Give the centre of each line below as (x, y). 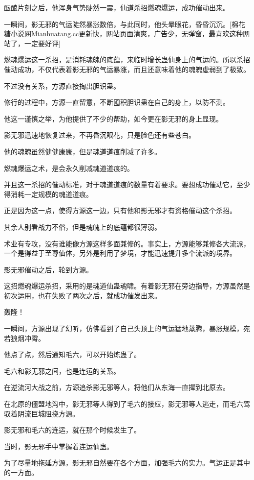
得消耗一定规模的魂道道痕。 (48, 194)
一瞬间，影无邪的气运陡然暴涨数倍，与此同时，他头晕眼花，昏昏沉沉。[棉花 (125, 24)
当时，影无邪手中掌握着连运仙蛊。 (59, 446)
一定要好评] (42, 43)
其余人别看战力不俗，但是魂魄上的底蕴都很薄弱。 (83, 227)
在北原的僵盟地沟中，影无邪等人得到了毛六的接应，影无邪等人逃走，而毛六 (124, 404)
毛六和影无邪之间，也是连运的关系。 (62, 371)
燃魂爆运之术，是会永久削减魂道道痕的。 (69, 168)
